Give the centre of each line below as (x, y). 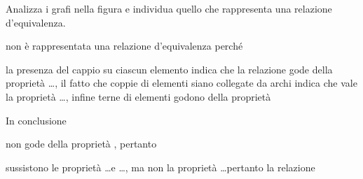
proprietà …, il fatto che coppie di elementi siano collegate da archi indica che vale (181, 83)
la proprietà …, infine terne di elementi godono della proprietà (138, 96)
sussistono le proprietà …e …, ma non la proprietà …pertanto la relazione (160, 167)
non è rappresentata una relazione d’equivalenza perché (124, 46)
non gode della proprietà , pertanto (81, 144)
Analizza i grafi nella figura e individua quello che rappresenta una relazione (169, 8)
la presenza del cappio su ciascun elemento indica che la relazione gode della (169, 69)
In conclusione (36, 120)
